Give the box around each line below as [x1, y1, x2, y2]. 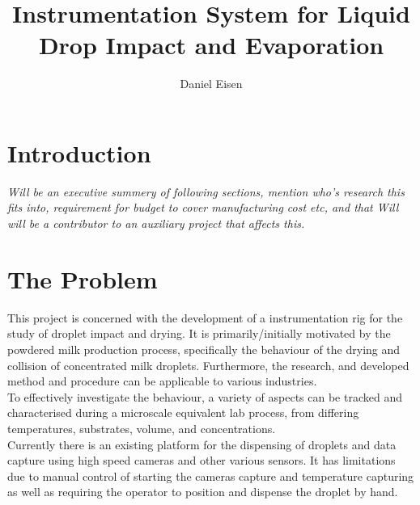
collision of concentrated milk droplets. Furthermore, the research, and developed [7, 356, 409, 373]
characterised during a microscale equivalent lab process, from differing [7, 404, 359, 421]
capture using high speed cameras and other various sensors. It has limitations [7, 452, 396, 469]
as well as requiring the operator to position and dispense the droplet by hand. [7, 483, 398, 500]
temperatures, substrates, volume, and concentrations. [7, 419, 276, 436]
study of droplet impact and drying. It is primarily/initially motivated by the [7, 325, 391, 342]
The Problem [7, 262, 158, 295]
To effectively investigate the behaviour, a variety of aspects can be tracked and [7, 388, 402, 405]
